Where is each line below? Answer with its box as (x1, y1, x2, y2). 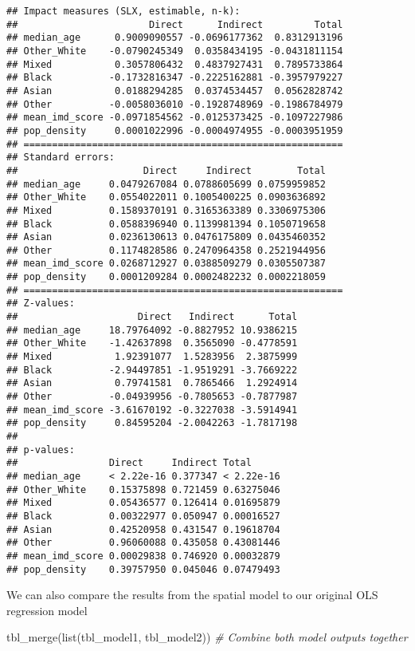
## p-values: (6, 444, 75, 456)
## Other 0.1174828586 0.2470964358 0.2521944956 (6, 244, 326, 256)
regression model (6, 602, 88, 618)
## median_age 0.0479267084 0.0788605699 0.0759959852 (6, 178, 326, 190)
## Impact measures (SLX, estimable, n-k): (6, 6, 241, 17)
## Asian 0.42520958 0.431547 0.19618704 (6, 523, 280, 535)
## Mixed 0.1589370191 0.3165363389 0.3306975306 (6, 204, 326, 216)
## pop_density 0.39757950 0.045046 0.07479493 (6, 563, 280, 575)
